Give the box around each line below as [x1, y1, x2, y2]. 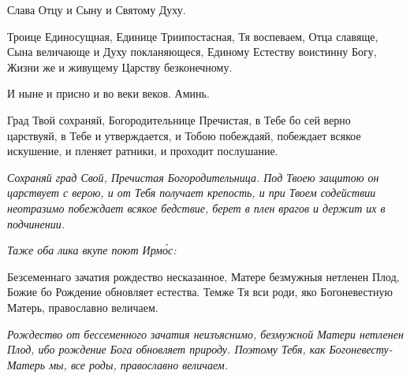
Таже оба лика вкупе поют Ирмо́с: [7, 242, 177, 258]
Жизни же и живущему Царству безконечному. [7, 58, 233, 75]
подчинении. [7, 215, 65, 232]
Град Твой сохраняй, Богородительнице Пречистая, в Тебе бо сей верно [7, 111, 351, 128]
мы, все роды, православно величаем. [49, 356, 228, 372]
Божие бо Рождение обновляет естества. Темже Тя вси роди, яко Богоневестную [7, 283, 393, 300]
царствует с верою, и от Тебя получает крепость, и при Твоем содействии [7, 184, 376, 201]
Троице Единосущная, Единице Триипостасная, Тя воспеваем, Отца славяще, [7, 28, 378, 44]
